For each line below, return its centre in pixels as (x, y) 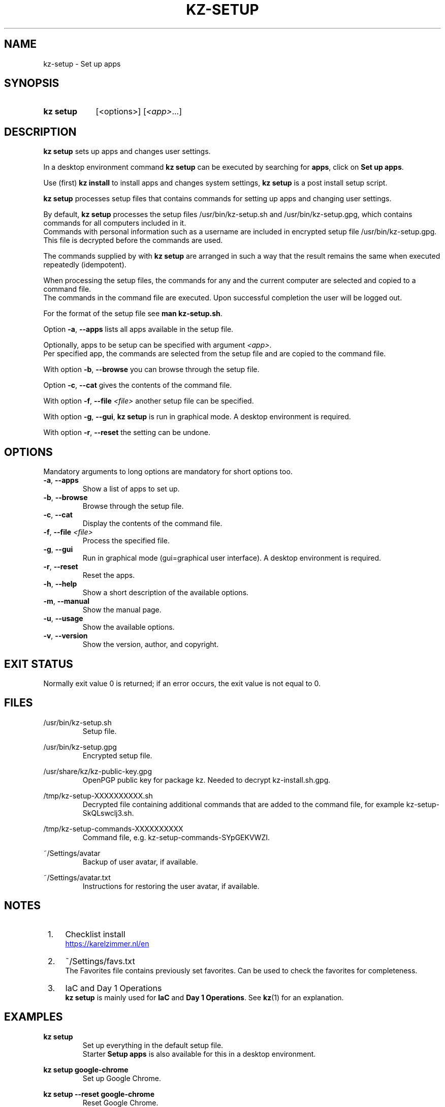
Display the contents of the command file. (152, 524)
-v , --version (66, 636)
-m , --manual (67, 601)
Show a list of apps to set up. (131, 489)
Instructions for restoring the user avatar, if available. (171, 886)
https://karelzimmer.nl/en (107, 943)
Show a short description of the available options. (166, 593)
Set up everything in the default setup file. (153, 1045)
